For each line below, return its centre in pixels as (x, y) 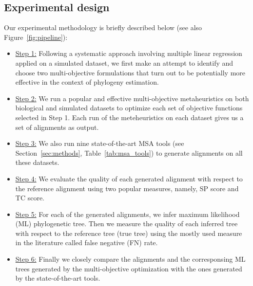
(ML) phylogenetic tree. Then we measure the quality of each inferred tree (126, 223)
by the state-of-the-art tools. (58, 278)
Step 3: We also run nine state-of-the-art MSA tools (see (100, 143)
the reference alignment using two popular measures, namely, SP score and (127, 188)
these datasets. (37, 162)
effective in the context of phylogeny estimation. (87, 82)
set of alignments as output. (57, 127)
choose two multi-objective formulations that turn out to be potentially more (130, 72)
